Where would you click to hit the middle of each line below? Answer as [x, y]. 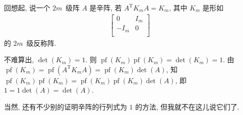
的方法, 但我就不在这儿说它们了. [187, 107]
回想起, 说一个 [27, 7]
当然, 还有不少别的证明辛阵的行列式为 [66, 107]
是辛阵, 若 [106, 7]
